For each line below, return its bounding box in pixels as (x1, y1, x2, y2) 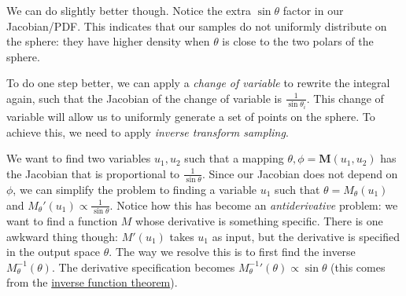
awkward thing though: (6, 228, 119, 244)
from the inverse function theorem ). (6, 274, 178, 291)
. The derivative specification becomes (51, 258, 235, 275)
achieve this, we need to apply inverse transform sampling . (6, 123, 289, 140)
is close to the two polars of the (222, 33, 374, 49)
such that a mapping (184, 150, 284, 166)
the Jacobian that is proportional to (6, 165, 180, 181)
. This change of (306, 90, 384, 106)
